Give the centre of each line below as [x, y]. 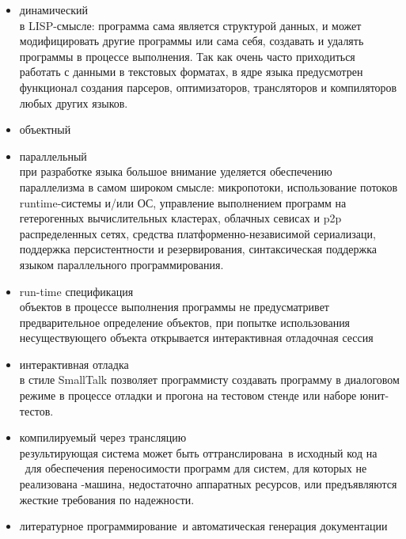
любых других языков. [74, 102]
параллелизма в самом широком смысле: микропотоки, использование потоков [209, 186]
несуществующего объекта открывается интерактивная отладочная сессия [196, 338]
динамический [54, 9]
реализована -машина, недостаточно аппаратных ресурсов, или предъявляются [208, 484]
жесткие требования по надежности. [107, 499]
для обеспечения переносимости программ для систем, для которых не [196, 468]
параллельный [53, 156]
